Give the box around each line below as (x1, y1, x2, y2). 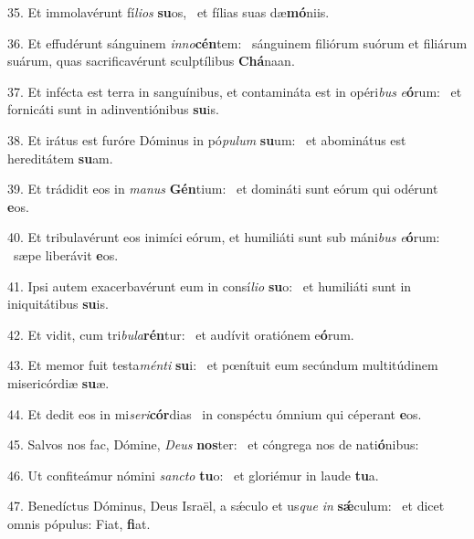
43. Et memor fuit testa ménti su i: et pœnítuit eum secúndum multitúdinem (7, 355, 438, 375)
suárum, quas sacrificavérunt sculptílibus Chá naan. (7, 51, 295, 70)
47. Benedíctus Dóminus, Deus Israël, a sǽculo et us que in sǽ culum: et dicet (7, 496, 445, 515)
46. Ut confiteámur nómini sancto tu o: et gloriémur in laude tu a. (7, 465, 379, 484)
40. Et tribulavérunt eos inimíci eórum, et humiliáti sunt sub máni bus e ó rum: (7, 227, 440, 247)
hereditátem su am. (7, 148, 113, 167)
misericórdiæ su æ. (7, 373, 110, 392)
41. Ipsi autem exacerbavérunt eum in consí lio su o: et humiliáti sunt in (7, 276, 412, 295)
